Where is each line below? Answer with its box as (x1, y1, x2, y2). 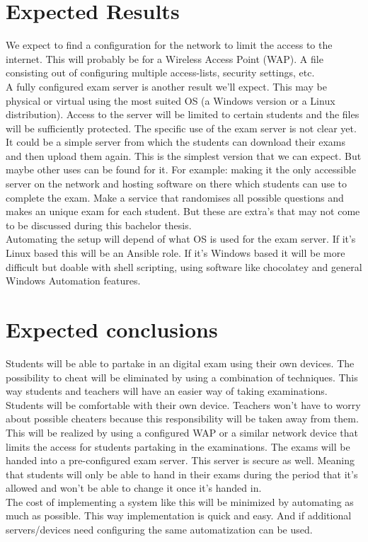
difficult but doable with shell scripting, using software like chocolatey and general (6, 259, 362, 274)
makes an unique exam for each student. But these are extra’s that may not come (6, 204, 360, 219)
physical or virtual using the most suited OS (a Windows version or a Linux (6, 93, 335, 108)
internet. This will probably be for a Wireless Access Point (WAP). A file (6, 51, 323, 66)
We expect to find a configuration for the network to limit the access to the (6, 38, 333, 52)
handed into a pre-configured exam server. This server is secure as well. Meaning (6, 453, 355, 468)
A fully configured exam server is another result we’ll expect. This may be (6, 79, 327, 93)
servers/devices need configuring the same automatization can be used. (6, 522, 313, 537)
